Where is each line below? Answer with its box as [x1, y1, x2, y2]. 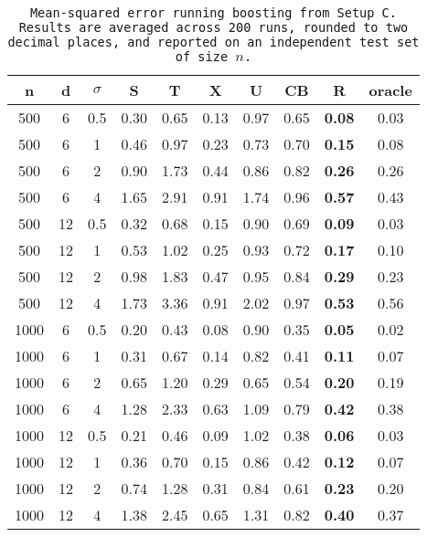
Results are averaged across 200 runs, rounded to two [18, 20, 409, 35]
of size [175, 49, 229, 64]
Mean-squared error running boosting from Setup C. [29, 5, 397, 20]
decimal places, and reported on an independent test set [7, 35, 420, 49]
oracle [368, 79, 412, 100]
